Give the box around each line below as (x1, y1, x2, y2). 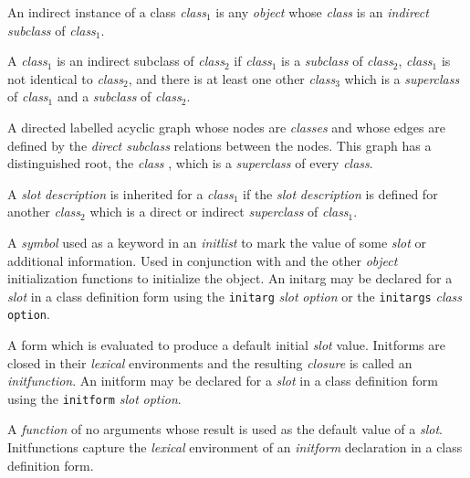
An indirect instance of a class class (7, 3, 206, 21)
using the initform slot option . (7, 388, 182, 408)
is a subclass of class (281, 51, 393, 70)
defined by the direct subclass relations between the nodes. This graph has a (7, 135, 432, 154)
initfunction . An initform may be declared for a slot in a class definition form (7, 371, 438, 390)
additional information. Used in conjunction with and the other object (7, 250, 398, 270)
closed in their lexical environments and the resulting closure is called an (7, 353, 413, 372)
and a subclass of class (57, 87, 182, 106)
